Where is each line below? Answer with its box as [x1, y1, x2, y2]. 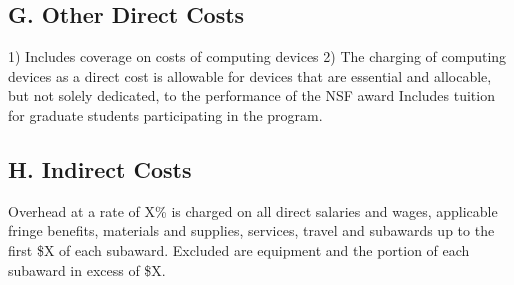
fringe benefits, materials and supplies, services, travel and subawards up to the [8, 220, 495, 241]
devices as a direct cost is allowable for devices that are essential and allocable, [8, 65, 492, 86]
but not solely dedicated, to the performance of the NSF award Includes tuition [8, 85, 495, 106]
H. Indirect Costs [8, 153, 192, 184]
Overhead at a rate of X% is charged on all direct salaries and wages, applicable [8, 200, 498, 221]
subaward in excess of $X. [8, 259, 166, 280]
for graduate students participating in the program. [8, 104, 323, 125]
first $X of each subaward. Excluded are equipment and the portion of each [8, 239, 470, 260]
